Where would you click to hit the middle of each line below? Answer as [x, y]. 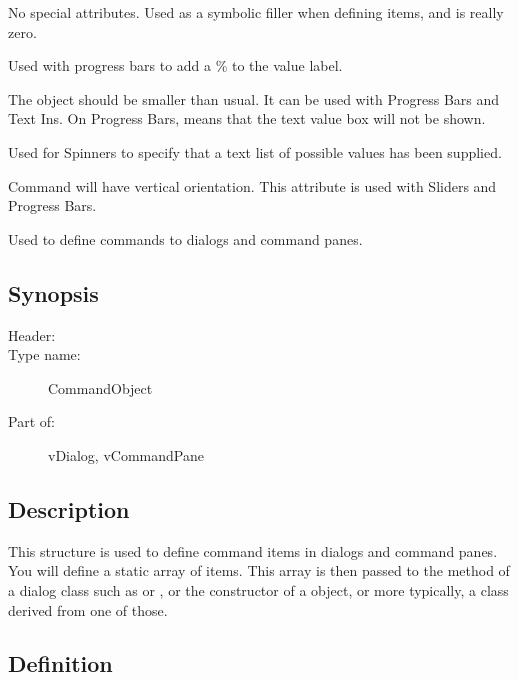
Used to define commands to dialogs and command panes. [185, 238]
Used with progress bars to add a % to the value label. [175, 65]
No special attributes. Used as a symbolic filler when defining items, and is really [256, 12]
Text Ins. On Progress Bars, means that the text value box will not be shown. [247, 118]
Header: [32, 334]
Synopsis [53, 292]
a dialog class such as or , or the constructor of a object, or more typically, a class [258, 589]
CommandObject [100, 387]
